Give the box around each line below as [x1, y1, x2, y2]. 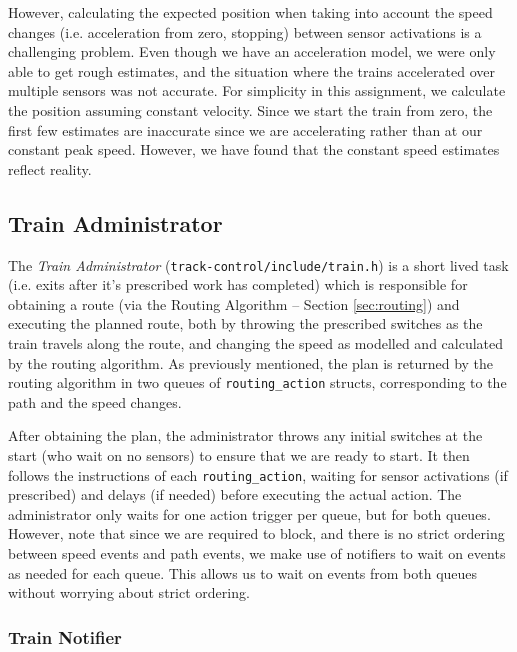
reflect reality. [8, 158, 92, 179]
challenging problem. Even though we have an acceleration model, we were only [8, 41, 496, 62]
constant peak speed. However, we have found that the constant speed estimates [8, 139, 500, 160]
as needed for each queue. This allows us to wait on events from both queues [8, 562, 478, 583]
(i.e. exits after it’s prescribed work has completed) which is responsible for [8, 274, 468, 295]
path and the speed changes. [8, 391, 182, 412]
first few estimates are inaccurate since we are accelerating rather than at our [8, 119, 483, 140]
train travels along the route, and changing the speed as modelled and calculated [8, 332, 504, 353]
